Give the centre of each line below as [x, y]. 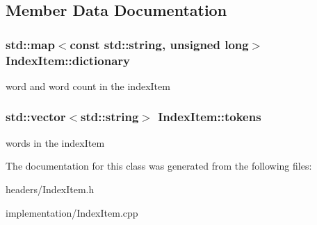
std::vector [36, 117]
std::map [30, 44]
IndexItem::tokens [210, 117]
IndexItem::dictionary [68, 60]
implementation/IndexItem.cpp [72, 212]
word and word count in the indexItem [88, 85]
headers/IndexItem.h [50, 189]
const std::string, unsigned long [159, 44]
